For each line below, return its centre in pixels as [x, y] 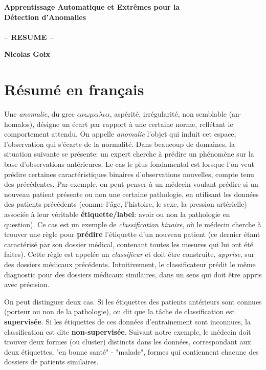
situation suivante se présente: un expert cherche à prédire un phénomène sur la [129, 154]
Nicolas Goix [27, 54]
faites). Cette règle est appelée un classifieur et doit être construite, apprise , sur [129, 254]
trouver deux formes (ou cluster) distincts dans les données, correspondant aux [128, 342]
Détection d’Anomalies [45, 17]
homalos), [19, 124]
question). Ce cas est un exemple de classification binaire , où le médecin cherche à [133, 224]
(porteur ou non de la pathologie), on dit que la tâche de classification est [120, 311]
